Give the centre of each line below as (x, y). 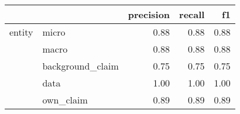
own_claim (65, 100)
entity (21, 32)
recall (192, 14)
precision (149, 14)
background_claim (80, 66)
